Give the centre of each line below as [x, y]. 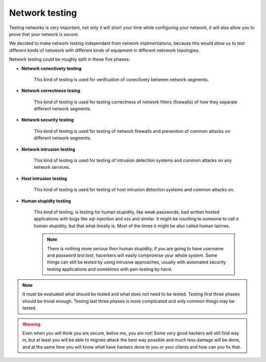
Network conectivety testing [51, 68]
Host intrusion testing [44, 178]
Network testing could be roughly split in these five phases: [69, 60]
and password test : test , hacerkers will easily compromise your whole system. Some [132, 255]
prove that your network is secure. [44, 34]
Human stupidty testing [46, 201]
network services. [52, 167]
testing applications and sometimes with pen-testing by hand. [110, 269]
